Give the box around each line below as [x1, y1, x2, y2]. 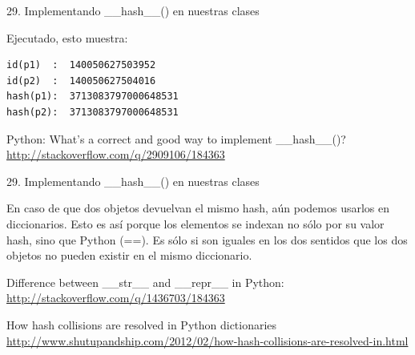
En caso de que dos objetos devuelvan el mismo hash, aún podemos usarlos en [6, 200, 389, 216]
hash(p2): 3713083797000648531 [6, 106, 179, 118]
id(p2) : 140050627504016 [6, 75, 156, 87]
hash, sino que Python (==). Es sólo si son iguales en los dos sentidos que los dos [6, 231, 408, 248]
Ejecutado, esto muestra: [6, 29, 128, 46]
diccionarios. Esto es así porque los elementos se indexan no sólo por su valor [6, 215, 385, 232]
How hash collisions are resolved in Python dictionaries [6, 316, 277, 333]
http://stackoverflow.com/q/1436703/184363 [6, 289, 225, 306]
